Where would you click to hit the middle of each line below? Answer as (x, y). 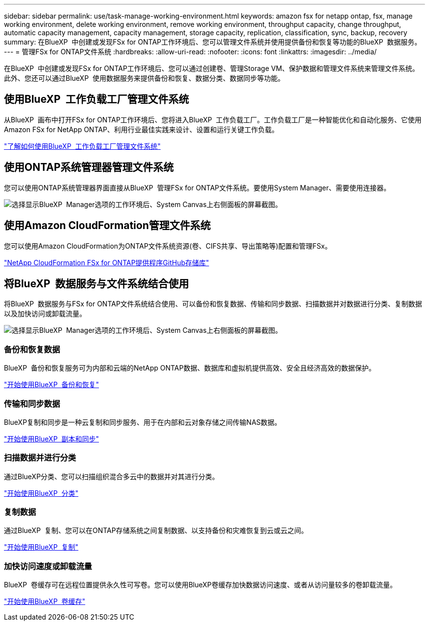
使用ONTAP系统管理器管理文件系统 (89, 167)
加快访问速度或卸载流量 (48, 566)
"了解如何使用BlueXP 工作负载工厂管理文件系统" (83, 146)
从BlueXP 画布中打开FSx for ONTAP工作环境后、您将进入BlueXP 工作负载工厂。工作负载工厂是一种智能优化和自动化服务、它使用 (213, 119)
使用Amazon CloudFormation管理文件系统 (107, 226)
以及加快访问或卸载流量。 (45, 314)
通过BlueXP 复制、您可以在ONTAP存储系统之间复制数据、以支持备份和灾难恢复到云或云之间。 (156, 531)
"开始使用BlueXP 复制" (41, 547)
